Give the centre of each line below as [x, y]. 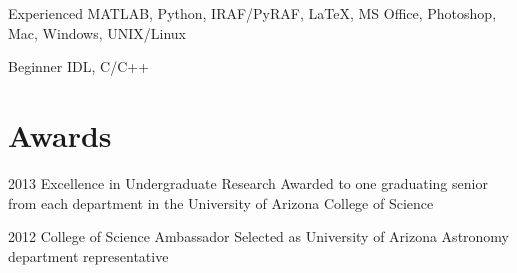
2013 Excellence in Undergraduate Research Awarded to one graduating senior [248, 182]
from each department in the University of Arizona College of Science [221, 202]
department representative [88, 255]
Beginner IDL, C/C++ [79, 66]
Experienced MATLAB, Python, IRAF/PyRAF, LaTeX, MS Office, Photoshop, [252, 13]
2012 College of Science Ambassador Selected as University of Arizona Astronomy [259, 236]
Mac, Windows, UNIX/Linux [97, 32]
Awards [60, 134]
